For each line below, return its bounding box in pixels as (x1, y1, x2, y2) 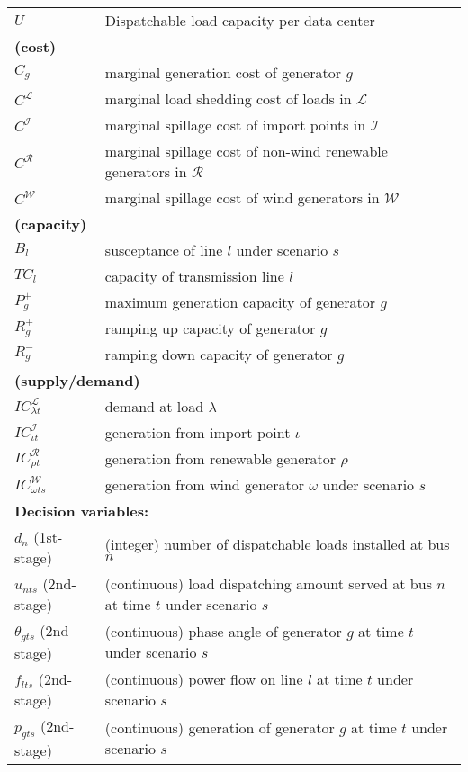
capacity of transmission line (104, 265, 284, 286)
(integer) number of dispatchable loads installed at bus (104, 534, 450, 554)
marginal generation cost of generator (104, 62, 341, 83)
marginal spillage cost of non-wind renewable (104, 140, 388, 161)
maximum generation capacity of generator (104, 292, 375, 312)
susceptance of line (104, 239, 223, 260)
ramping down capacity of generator (104, 344, 333, 364)
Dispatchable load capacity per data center (104, 10, 375, 31)
